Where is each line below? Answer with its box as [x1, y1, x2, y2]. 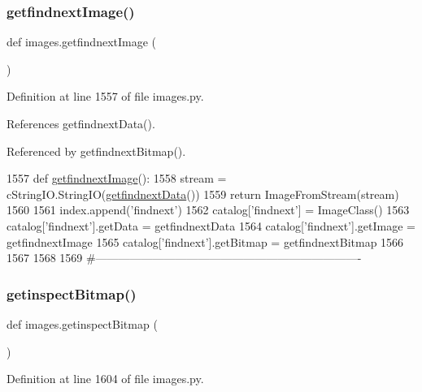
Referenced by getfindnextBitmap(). [7, 142, 186, 159]
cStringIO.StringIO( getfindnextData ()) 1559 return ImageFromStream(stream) [7, 185, 399, 202]
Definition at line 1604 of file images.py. [7, 370, 204, 387]
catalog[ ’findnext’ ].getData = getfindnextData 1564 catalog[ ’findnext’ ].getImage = [7, 217, 415, 234]
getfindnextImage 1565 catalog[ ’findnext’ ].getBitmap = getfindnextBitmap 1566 [7, 233, 404, 250]
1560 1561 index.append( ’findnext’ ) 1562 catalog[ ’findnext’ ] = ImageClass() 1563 [7, 201, 410, 218]
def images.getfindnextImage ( [7, 33, 157, 50]
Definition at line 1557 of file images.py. [7, 88, 204, 105]
